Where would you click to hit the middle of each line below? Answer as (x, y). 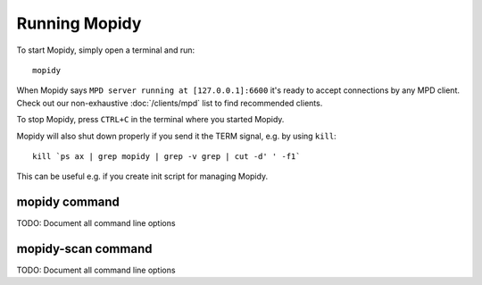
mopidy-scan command (84, 249)
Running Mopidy (79, 23)
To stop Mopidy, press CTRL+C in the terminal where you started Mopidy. (150, 120)
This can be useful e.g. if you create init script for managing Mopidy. (142, 176)
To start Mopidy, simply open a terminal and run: (106, 50)
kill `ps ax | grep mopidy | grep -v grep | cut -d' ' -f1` (166, 156)
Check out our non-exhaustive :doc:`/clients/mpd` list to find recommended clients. (170, 103)
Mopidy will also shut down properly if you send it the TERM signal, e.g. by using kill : (176, 136)
